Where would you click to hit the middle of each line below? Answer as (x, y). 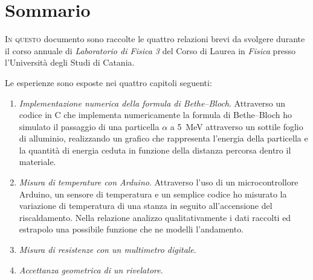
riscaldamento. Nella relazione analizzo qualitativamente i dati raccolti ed (155, 217)
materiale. (37, 162)
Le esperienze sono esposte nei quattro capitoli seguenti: (108, 82)
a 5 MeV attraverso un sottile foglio (237, 126)
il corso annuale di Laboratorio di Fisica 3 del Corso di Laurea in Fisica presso (150, 50)
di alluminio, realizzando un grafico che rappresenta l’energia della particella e (163, 138)
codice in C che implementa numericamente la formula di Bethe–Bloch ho (155, 115)
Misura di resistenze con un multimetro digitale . (108, 250)
